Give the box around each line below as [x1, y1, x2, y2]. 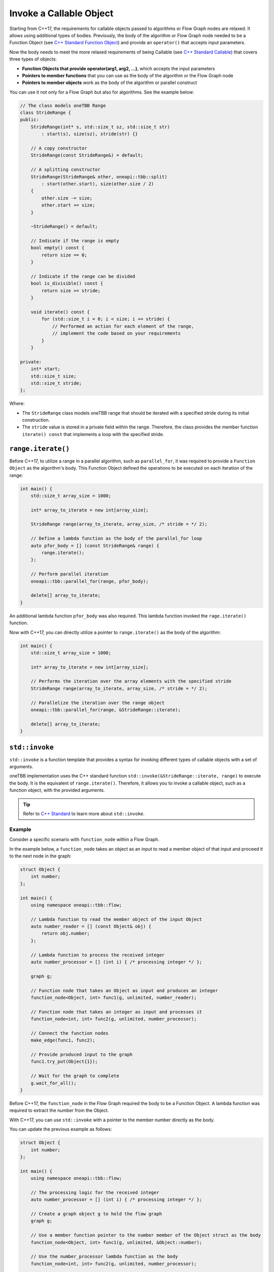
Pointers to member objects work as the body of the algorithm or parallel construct [22, 79, 197, 86]
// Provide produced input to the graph [30, 1052, 133, 1058]
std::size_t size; [30, 373, 77, 379]
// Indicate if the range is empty [30, 238, 119, 244]
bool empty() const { [30, 245, 85, 251]
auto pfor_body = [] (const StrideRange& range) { [30, 542, 159, 548]
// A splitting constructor [30, 167, 101, 172]
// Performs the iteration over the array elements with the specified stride [30, 678, 232, 684]
